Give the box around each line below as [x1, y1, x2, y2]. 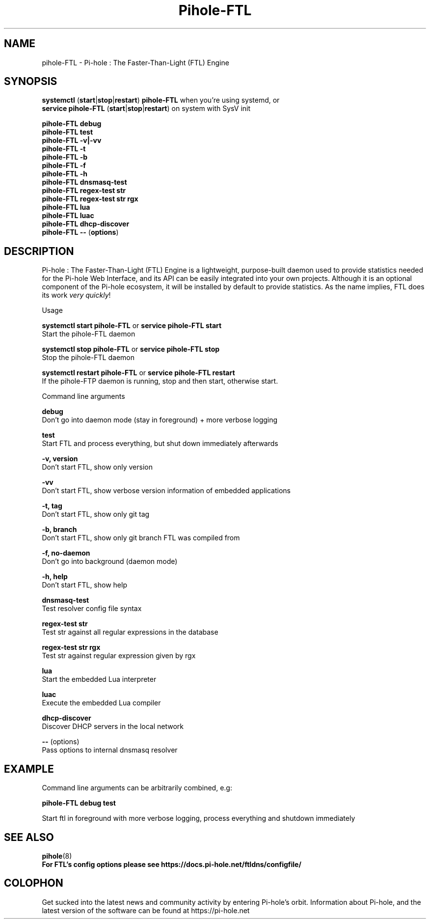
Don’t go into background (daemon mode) [42, 557, 178, 566]
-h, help [42, 572, 68, 581]
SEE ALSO [4, 831, 54, 843]
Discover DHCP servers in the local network [42, 722, 184, 731]
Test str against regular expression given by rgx [42, 651, 196, 660]
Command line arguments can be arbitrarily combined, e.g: [42, 783, 232, 792]
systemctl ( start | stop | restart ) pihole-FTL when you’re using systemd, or [42, 96, 280, 105]
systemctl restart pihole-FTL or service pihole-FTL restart [42, 368, 235, 377]
